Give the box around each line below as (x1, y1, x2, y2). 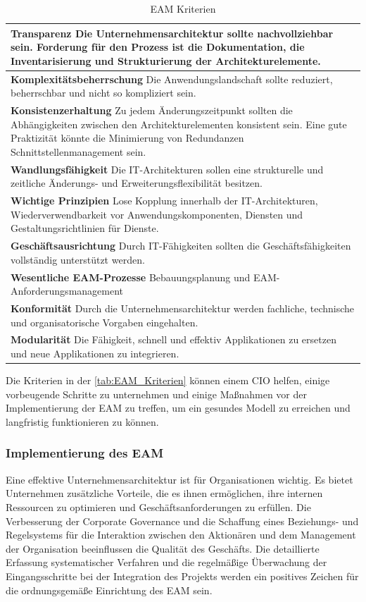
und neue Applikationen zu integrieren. (11, 346, 179, 361)
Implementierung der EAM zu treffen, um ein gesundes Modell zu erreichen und (6, 400, 351, 415)
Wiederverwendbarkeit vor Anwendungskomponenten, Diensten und (11, 207, 303, 221)
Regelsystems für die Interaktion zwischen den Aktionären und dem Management (6, 527, 356, 542)
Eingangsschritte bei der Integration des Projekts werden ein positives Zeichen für (6, 568, 359, 583)
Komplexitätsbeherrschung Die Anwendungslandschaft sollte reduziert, (11, 71, 333, 86)
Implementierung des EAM (6, 444, 164, 462)
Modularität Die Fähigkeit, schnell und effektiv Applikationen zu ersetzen (11, 332, 336, 347)
